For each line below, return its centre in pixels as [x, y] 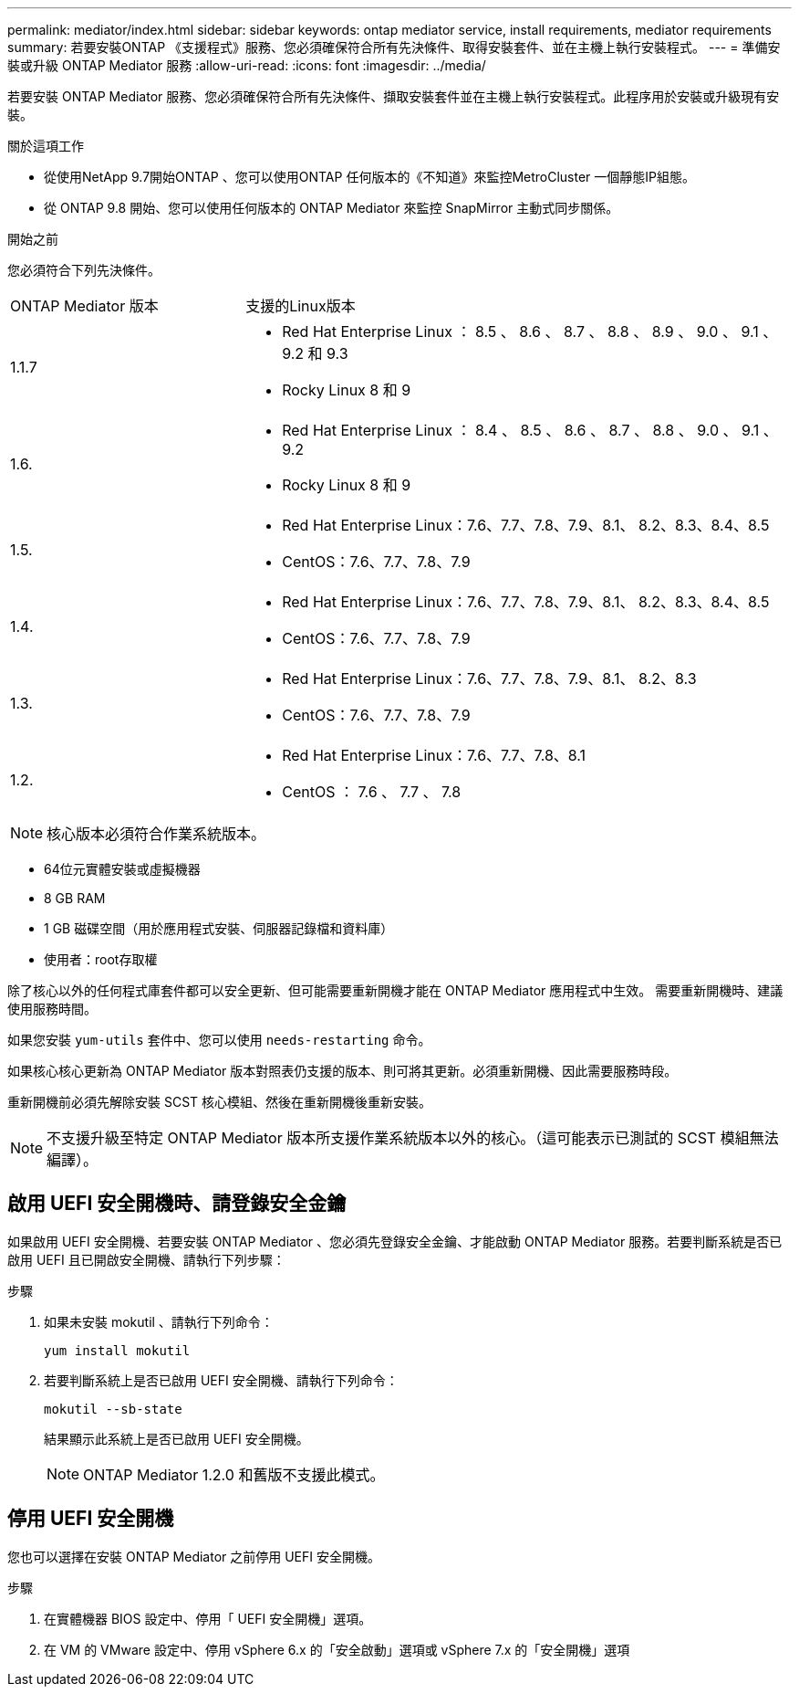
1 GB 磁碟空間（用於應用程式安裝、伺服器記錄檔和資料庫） [219, 928]
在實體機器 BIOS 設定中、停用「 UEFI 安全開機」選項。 [208, 1618]
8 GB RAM [75, 898]
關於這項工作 [46, 146]
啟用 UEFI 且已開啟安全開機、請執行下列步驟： [146, 1259]
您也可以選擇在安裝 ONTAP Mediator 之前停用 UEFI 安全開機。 [194, 1556]
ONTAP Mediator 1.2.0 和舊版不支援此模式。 [234, 1474]
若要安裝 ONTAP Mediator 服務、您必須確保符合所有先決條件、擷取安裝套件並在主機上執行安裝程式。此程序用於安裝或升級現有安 [394, 96]
